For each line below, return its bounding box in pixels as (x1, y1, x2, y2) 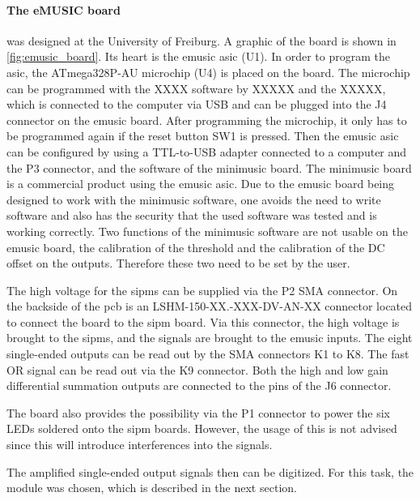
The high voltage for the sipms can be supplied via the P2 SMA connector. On (6, 281, 398, 298)
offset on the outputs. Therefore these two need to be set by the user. (6, 255, 350, 272)
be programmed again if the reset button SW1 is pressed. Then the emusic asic (6, 127, 399, 144)
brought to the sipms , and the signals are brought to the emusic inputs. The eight (6, 329, 413, 346)
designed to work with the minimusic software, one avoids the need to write (6, 191, 381, 208)
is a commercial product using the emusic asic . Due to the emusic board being (6, 175, 395, 192)
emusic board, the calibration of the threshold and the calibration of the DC (6, 238, 385, 255)
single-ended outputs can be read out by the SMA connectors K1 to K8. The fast (6, 345, 409, 362)
